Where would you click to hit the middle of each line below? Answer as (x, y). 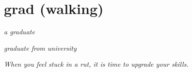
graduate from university (40, 48)
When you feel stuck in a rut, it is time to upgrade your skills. (96, 64)
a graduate (19, 32)
